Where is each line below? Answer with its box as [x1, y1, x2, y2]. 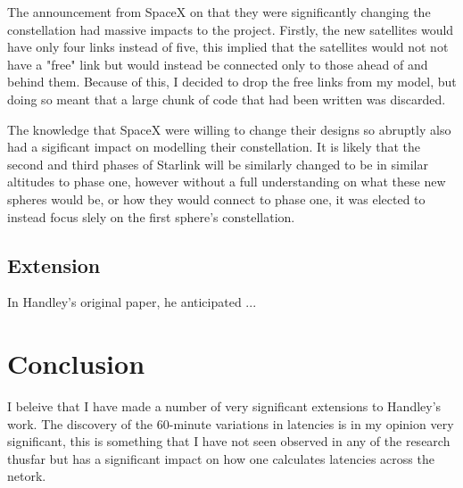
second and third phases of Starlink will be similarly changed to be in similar [7, 154, 428, 173]
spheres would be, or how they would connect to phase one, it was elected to [7, 189, 426, 208]
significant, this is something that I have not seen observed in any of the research [7, 432, 451, 451]
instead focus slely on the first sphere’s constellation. [7, 207, 295, 226]
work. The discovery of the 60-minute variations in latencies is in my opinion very [7, 414, 454, 433]
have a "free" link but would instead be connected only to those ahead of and [7, 54, 428, 73]
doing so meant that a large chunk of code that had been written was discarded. [7, 89, 446, 108]
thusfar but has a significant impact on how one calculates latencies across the [7, 449, 434, 467]
